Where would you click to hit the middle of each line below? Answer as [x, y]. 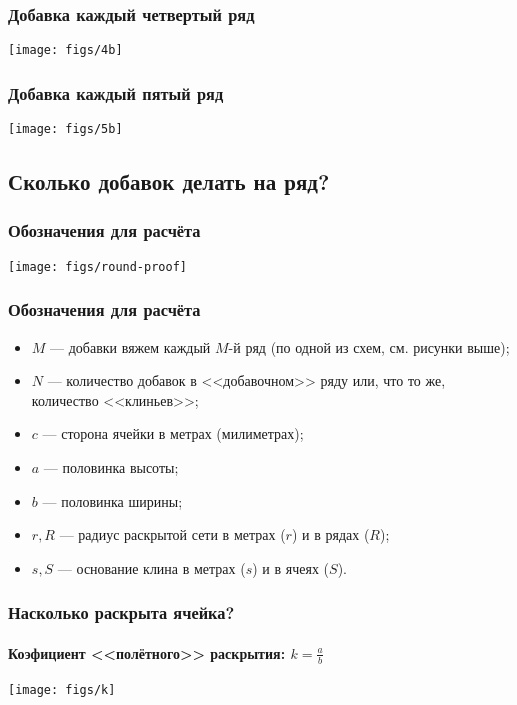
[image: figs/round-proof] [97, 266]
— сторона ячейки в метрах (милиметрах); [173, 433]
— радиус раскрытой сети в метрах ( [172, 534]
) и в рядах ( [330, 534]
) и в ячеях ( [291, 567]
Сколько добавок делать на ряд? [169, 181]
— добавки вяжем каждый [130, 346]
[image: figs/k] [62, 690]
